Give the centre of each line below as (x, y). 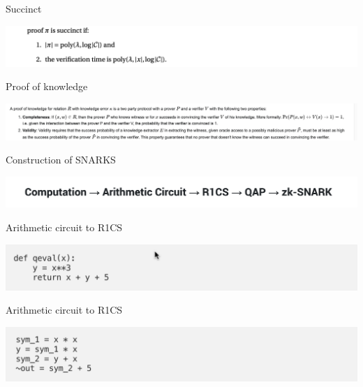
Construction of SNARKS (61, 160)
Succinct (24, 8)
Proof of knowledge (47, 86)
